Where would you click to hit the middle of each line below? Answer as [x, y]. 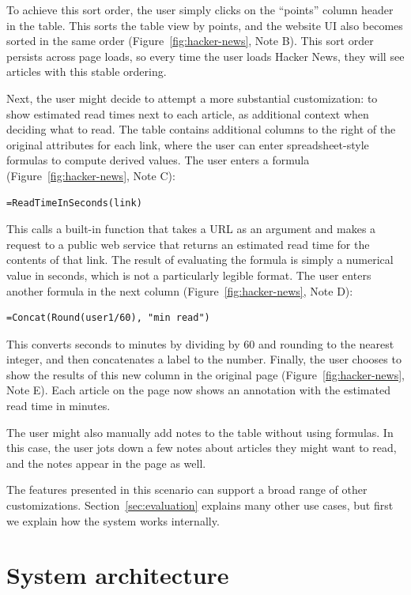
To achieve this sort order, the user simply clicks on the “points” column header [200, 9]
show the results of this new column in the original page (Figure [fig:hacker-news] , [205, 374]
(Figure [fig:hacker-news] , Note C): [91, 175]
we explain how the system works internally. [113, 520]
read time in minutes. [58, 406]
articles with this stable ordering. [87, 72]
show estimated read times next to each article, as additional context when [188, 113]
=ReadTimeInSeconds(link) [74, 203]
